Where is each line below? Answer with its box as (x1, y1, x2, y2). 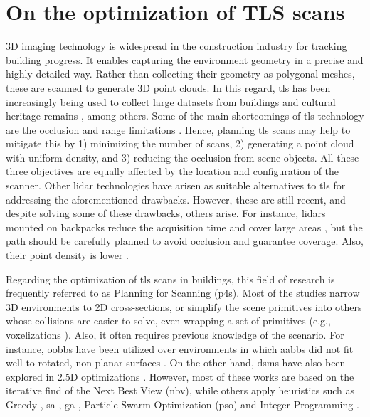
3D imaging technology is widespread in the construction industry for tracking (6, 38, 347, 53)
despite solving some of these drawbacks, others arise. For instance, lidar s (6, 206, 326, 221)
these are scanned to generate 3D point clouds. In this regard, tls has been (6, 80, 331, 95)
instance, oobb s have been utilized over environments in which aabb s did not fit (6, 341, 354, 356)
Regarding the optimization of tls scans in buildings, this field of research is (6, 271, 335, 286)
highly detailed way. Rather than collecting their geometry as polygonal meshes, (6, 66, 355, 81)
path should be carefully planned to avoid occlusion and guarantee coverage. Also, (6, 233, 364, 248)
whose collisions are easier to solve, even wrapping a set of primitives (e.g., (6, 313, 331, 328)
